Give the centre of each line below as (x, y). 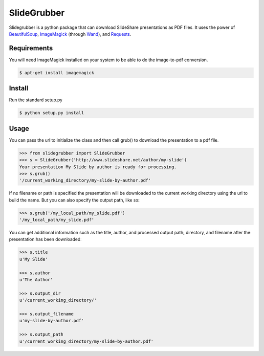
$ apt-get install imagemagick (57, 73)
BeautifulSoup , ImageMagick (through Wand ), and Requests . (70, 34)
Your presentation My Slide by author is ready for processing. (98, 167)
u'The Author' (36, 280)
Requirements (31, 48)
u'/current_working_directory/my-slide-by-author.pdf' (86, 341)
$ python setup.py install (52, 113)
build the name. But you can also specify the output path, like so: (74, 200)
